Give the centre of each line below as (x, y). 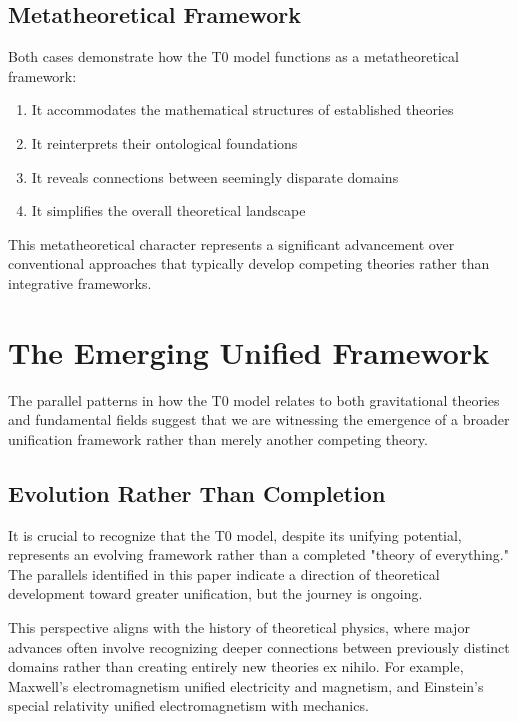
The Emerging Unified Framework (249, 351)
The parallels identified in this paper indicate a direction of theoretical (224, 573)
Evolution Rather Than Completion (197, 492)
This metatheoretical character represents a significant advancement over (231, 243)
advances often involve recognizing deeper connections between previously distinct (259, 646)
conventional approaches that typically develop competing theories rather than (249, 263)
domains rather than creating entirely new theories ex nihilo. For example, (236, 666)
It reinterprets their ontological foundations (164, 142)
